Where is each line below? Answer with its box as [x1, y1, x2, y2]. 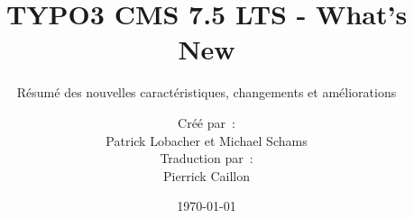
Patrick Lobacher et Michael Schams [106, 131, 308, 150]
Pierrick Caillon [163, 166, 250, 185]
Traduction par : [160, 149, 253, 168]
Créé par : [178, 113, 235, 132]
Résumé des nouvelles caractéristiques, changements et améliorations [16, 83, 397, 102]
